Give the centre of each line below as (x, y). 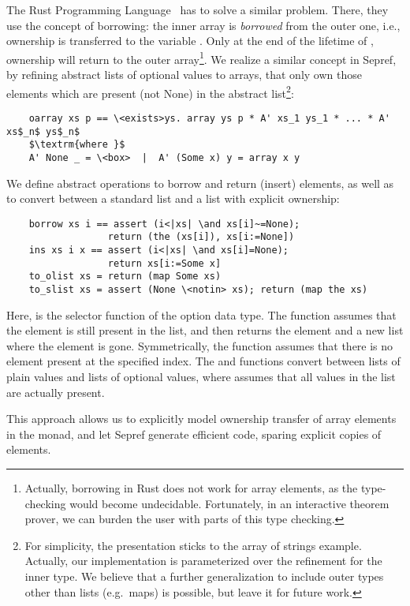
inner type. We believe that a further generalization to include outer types (204, 576)
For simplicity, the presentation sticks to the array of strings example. (193, 545)
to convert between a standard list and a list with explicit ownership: (173, 198)
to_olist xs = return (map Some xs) (125, 277)
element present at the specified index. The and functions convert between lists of (203, 361)
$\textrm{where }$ (77, 145)
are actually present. (56, 392)
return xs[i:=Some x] (164, 263)
